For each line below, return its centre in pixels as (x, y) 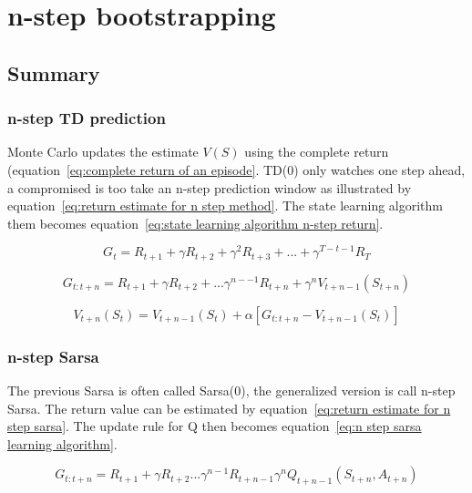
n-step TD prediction (87, 118)
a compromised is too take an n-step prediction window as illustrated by (210, 187)
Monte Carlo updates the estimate (103, 152)
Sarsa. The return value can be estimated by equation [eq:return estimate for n (229, 408)
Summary (54, 72)
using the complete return (317, 152)
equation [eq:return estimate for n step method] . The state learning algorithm (226, 205)
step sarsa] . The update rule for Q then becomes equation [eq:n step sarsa (215, 426)
